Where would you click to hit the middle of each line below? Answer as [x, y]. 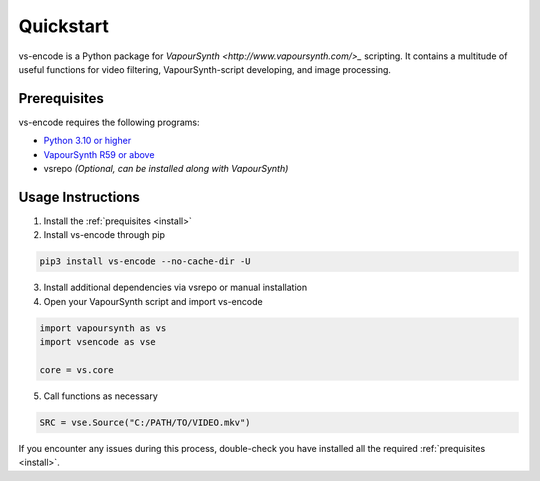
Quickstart [64, 26]
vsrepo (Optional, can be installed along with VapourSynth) [166, 169]
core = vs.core [76, 369]
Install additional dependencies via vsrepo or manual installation [175, 287]
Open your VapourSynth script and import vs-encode [153, 301]
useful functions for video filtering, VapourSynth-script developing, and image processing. [205, 69]
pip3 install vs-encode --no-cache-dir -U [145, 261]
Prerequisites [61, 98]
